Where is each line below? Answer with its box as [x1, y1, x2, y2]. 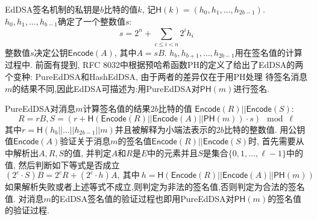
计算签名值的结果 [83, 102, 151, 115]
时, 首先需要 [248, 135, 296, 147]
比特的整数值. [224, 123, 277, 135]
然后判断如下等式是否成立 [18, 158, 120, 171]
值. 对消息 [5, 192, 44, 204]
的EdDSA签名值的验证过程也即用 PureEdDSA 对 [51, 192, 234, 204]
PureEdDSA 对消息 [5, 102, 76, 115]
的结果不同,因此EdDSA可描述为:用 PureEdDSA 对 [12, 82, 200, 94]
